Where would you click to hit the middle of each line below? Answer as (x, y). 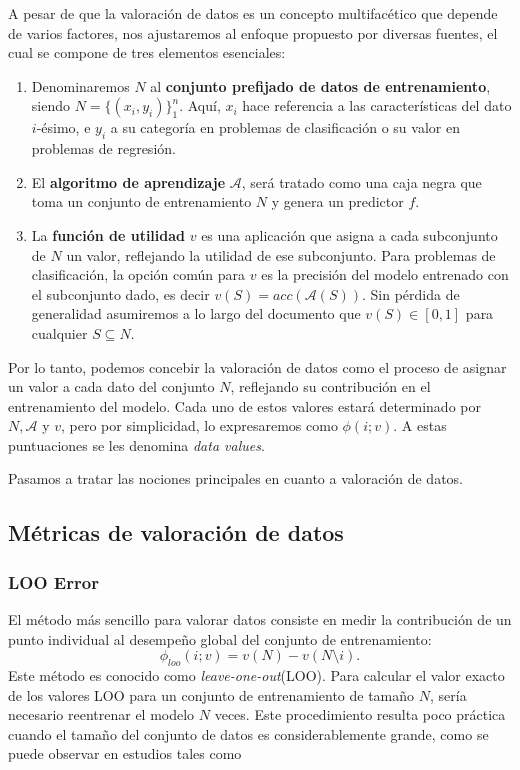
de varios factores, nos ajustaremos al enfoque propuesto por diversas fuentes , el (253, 32)
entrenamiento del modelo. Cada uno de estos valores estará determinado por (244, 405)
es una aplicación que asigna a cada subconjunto (349, 234)
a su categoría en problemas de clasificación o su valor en (285, 127)
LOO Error (53, 581)
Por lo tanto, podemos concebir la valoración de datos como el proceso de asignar (257, 366)
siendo (50, 105)
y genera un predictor (337, 201)
